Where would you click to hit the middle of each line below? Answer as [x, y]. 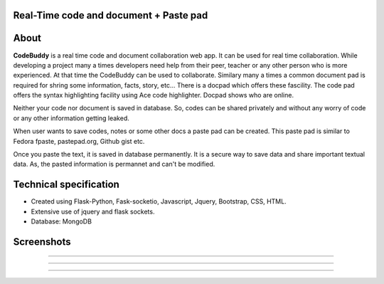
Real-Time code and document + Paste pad [111, 15]
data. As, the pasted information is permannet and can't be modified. [114, 164]
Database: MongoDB [62, 221]
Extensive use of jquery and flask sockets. [93, 211]
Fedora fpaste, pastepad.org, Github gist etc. [79, 141]
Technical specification [66, 185]
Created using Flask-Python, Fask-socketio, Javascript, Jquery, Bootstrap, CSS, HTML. [159, 201]
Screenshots [42, 242]
